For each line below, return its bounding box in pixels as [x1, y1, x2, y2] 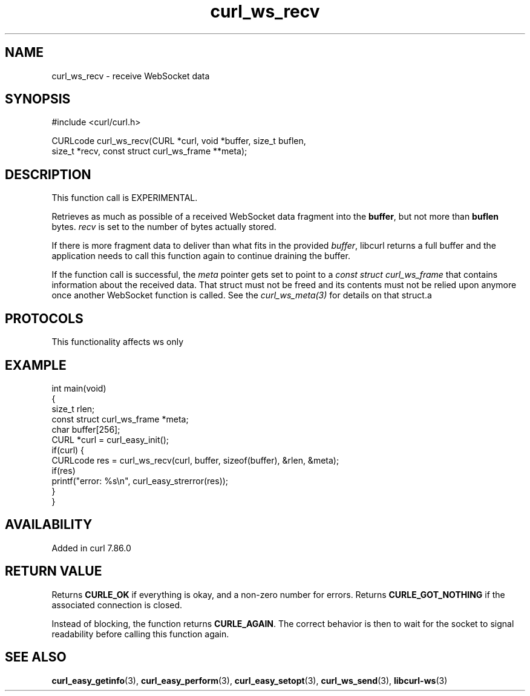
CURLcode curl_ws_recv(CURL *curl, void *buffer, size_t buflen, [51, 136, 306, 146]
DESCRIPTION [5, 166, 91, 182]
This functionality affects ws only [51, 337, 184, 347]
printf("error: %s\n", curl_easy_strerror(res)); [51, 475, 229, 486]
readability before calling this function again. [51, 628, 229, 639]
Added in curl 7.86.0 [51, 542, 131, 553]
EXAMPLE [5, 357, 67, 373]
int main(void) [51, 382, 106, 393]
